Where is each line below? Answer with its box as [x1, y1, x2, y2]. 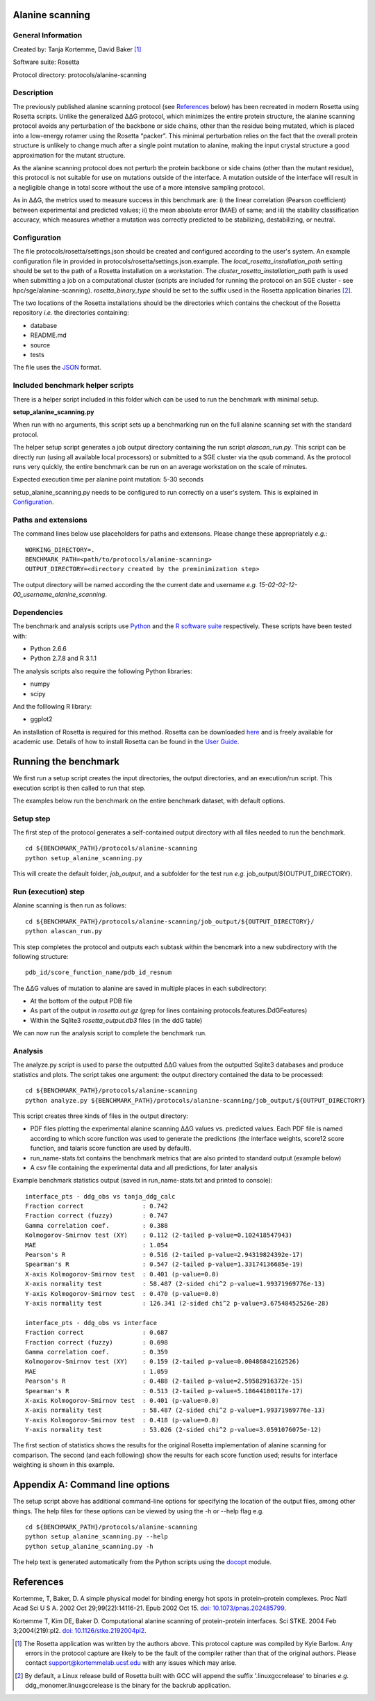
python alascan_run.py [25, 928, 103, 935]
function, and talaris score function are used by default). [30, 1144, 192, 1153]
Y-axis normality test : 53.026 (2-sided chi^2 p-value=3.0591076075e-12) [25, 1426, 322, 1434]
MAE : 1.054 [25, 1241, 168, 1249]
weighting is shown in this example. [12, 1461, 115, 1469]
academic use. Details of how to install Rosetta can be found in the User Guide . [12, 737, 240, 746]
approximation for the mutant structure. [12, 151, 126, 159]
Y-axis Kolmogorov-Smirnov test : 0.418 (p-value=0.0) [25, 1416, 219, 1424]
